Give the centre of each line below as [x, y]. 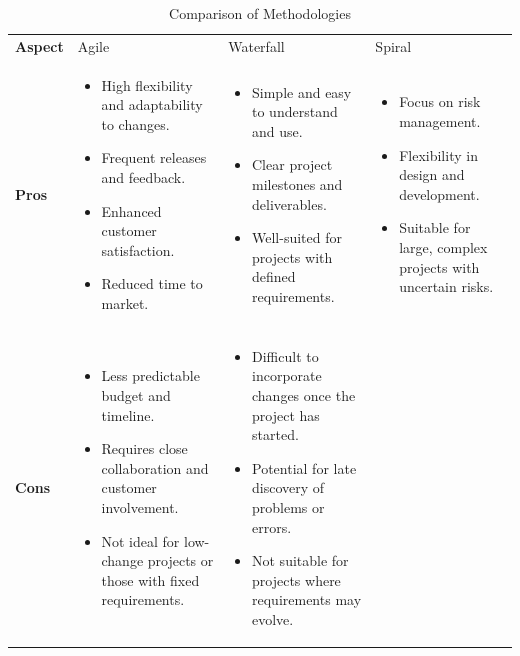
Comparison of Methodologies [260, 13]
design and [432, 174]
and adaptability [152, 104]
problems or [288, 507]
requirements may [307, 599]
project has [286, 414]
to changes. [135, 123]
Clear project [292, 164]
